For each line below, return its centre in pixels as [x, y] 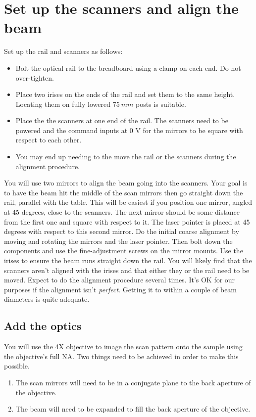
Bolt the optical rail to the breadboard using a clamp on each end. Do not [128, 68]
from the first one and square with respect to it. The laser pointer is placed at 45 [127, 221]
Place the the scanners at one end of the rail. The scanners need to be [122, 120]
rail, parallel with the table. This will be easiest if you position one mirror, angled [128, 202]
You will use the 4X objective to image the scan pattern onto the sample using [123, 347]
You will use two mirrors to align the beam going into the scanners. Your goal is [126, 183]
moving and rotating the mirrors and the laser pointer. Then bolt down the [118, 241]
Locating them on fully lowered [63, 104]
